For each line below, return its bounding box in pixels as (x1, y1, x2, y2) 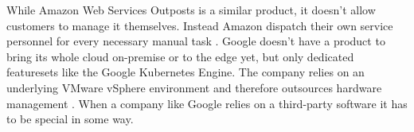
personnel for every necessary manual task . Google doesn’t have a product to (6, 33, 385, 49)
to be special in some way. (6, 111, 134, 127)
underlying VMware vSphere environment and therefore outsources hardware (6, 79, 382, 95)
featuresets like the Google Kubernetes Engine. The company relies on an (6, 64, 365, 80)
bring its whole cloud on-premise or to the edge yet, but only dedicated (6, 48, 354, 64)
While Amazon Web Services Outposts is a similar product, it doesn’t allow (6, 2, 376, 17)
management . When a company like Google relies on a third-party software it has (6, 95, 408, 111)
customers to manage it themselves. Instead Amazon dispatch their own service (6, 17, 393, 33)
